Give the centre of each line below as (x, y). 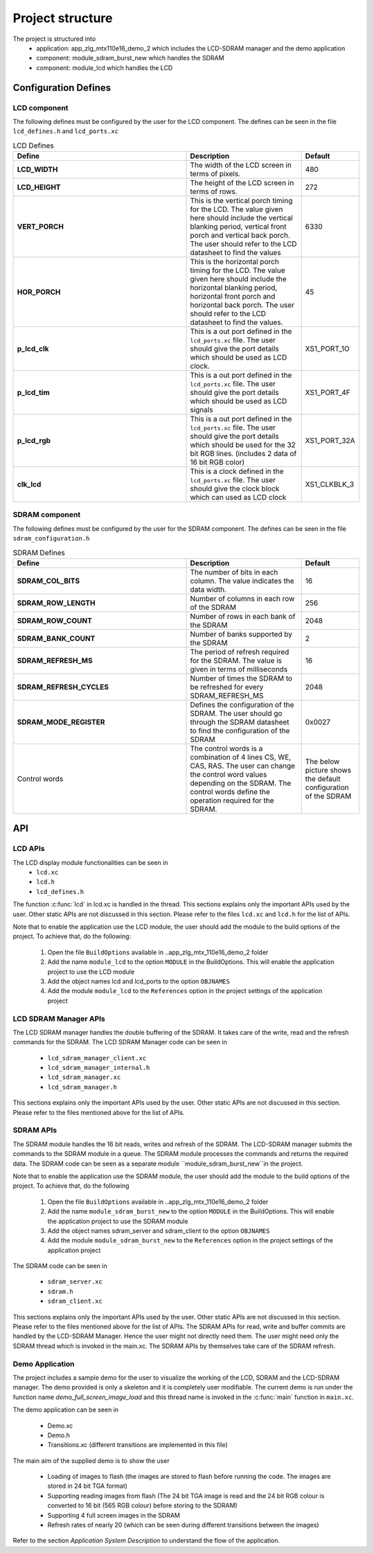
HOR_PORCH (39, 292)
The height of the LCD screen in (242, 183)
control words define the (230, 791)
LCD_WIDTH (37, 170)
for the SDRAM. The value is (236, 660)
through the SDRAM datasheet (240, 722)
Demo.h (59, 1435)
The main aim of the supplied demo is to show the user (91, 1460)
